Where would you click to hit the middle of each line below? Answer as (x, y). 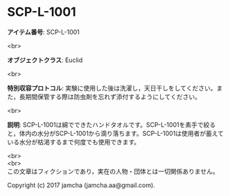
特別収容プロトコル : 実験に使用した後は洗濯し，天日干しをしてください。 (112, 88)
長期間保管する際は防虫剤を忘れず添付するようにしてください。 (110, 97)
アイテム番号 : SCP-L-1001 (43, 32)
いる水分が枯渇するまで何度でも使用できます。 (74, 141)
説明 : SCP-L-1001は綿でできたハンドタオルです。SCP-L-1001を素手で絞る (112, 124)
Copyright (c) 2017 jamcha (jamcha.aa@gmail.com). (81, 185)
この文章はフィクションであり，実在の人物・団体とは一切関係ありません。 (113, 171)
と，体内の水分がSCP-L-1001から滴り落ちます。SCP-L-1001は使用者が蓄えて (115, 133)
